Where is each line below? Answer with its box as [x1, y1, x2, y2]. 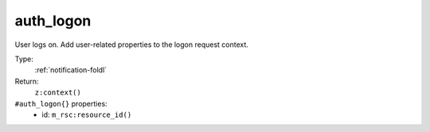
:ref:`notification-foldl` [34, 65, 107, 75]
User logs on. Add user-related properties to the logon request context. [14, 40, 248, 49]
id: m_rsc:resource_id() [41, 110, 132, 119]
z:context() [34, 88, 81, 97]
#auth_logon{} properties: [14, 99, 107, 108]
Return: [14, 76, 39, 86]
